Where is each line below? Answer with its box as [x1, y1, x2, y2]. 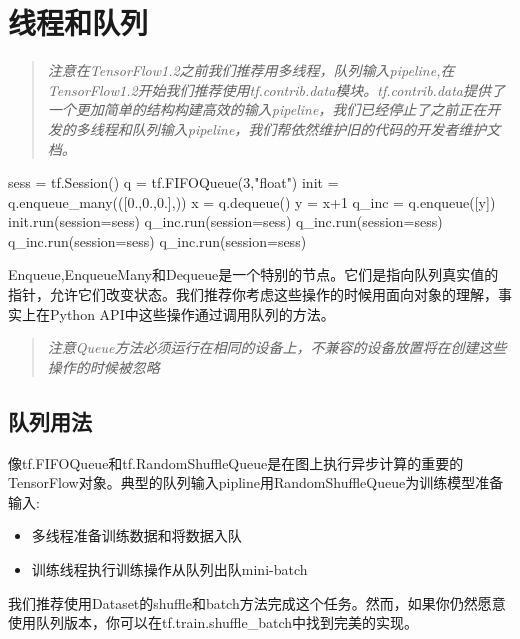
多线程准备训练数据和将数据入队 [31, 525, 242, 546]
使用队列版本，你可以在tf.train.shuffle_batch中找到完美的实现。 [8, 612, 419, 633]
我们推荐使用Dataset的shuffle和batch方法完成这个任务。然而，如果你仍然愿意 [8, 592, 506, 613]
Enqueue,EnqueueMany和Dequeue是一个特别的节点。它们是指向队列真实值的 [8, 264, 499, 285]
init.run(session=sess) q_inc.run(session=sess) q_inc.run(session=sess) [8, 211, 443, 232]
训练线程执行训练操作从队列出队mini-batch [31, 559, 308, 580]
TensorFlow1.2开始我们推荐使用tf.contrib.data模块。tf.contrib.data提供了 [47, 79, 506, 100]
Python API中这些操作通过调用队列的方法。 [49, 303, 335, 324]
